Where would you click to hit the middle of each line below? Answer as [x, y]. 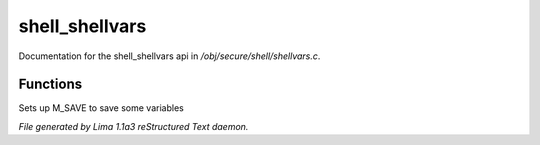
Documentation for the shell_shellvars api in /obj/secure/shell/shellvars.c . [169, 56]
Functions [50, 84]
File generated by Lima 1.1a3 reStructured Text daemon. [133, 126]
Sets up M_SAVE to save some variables [101, 108]
